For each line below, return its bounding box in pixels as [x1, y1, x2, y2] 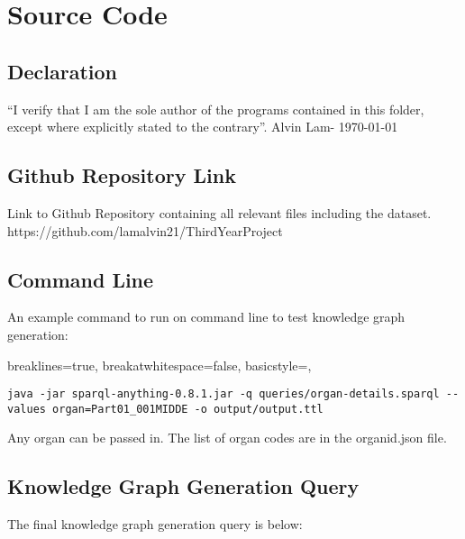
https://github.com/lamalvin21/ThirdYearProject [7, 221, 283, 240]
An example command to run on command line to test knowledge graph [7, 307, 406, 326]
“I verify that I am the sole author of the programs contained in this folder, [7, 99, 424, 118]
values [7, 402, 46, 416]
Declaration [7, 57, 118, 85]
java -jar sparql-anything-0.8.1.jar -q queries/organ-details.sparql [7, 388, 440, 401]
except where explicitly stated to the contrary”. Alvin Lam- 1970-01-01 [7, 117, 398, 136]
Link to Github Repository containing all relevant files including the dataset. [7, 203, 432, 222]
